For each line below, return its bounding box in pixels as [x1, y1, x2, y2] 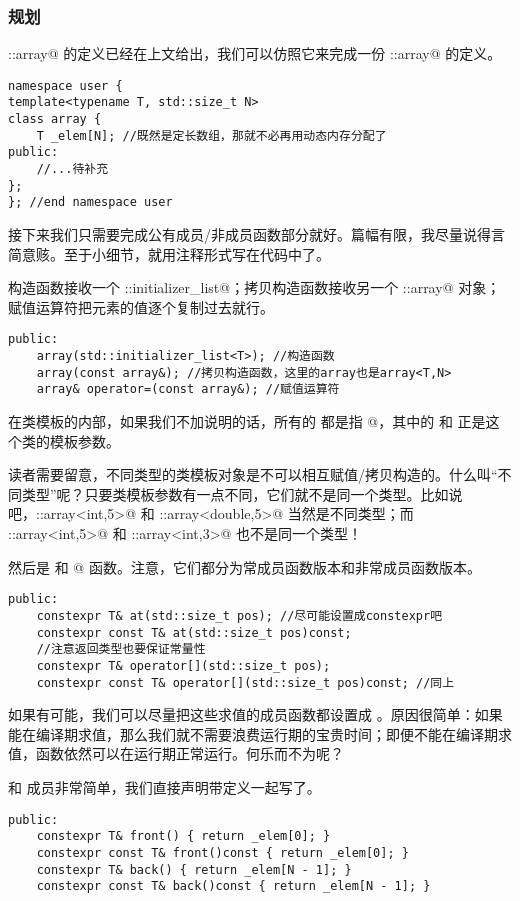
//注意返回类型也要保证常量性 [36, 642, 206, 657]
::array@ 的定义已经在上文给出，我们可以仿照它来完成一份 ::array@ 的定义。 [8, 43, 502, 64]
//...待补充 [36, 162, 109, 177]
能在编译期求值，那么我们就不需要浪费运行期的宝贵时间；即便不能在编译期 [8, 723, 498, 744]
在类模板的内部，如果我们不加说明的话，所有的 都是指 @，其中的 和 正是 [8, 411, 486, 432]
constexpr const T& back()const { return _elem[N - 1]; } [36, 879, 431, 894]
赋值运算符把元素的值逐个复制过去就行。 [8, 296, 274, 317]
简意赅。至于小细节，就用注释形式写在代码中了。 [8, 243, 330, 264]
